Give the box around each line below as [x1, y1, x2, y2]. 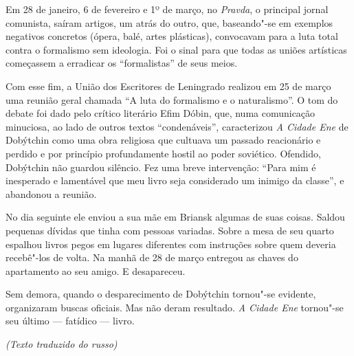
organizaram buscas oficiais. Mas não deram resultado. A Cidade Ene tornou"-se [5, 300, 344, 314]
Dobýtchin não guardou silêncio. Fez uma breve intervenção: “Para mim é [5, 159, 316, 174]
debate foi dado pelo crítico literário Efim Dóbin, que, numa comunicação [5, 106, 316, 120]
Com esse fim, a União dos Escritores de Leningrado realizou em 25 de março [5, 78, 331, 93]
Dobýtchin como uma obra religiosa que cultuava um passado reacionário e [5, 133, 321, 147]
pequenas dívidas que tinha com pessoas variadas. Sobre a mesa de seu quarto [5, 223, 334, 237]
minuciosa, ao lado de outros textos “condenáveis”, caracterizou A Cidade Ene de [5, 119, 349, 133]
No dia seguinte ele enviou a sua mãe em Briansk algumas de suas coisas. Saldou [5, 210, 345, 224]
